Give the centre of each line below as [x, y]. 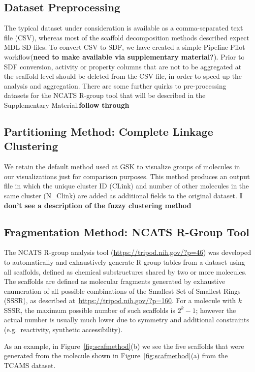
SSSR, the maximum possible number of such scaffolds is [90, 310]
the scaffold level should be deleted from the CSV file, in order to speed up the [123, 76]
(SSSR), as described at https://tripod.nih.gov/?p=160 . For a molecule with [120, 300]
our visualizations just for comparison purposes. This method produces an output [127, 176]
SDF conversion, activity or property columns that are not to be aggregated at [123, 66]
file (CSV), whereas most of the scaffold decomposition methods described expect [127, 37]
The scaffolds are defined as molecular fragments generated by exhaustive [115, 281]
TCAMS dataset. [30, 365]
